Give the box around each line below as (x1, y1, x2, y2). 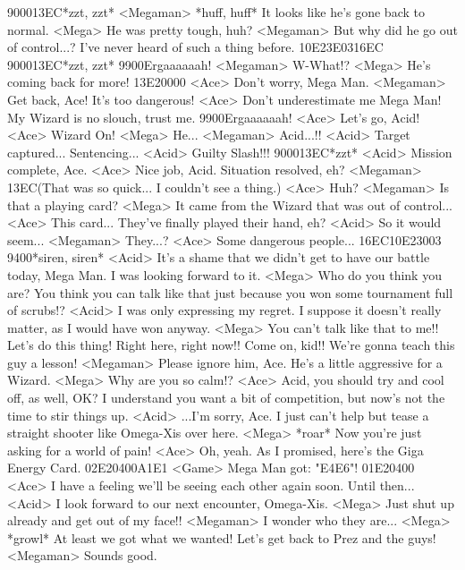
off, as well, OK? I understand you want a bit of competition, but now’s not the (7, 388, 445, 407)
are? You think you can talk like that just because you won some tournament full (7, 283, 453, 302)
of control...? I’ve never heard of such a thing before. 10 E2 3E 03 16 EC (7, 38, 384, 56)
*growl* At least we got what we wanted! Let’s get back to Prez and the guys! (7, 528, 436, 547)
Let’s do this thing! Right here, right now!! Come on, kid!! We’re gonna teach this (7, 336, 455, 354)
